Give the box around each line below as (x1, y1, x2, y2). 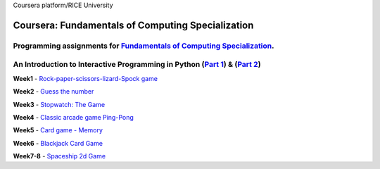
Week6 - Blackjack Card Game (13, 139, 103, 147)
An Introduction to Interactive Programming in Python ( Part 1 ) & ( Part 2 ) (13, 60, 261, 70)
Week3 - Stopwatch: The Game (13, 100, 106, 108)
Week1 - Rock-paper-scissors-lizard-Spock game (13, 74, 158, 82)
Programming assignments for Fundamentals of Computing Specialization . (13, 41, 274, 51)
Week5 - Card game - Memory (13, 126, 103, 134)
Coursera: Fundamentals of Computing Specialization (13, 19, 254, 31)
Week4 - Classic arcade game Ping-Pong (13, 113, 134, 121)
